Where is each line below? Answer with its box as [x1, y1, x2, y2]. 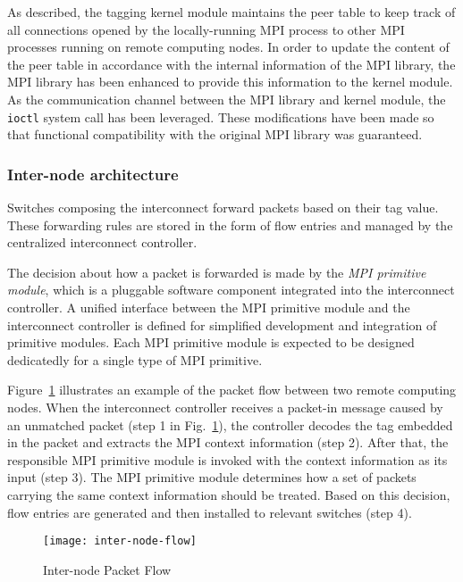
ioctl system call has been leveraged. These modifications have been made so [7, 107, 434, 126]
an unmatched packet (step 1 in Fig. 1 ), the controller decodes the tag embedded [7, 415, 453, 434]
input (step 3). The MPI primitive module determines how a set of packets [7, 468, 417, 486]
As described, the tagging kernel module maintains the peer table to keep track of [7, 3, 456, 21]
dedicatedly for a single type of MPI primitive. [7, 350, 263, 369]
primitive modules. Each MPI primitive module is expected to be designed [7, 333, 415, 352]
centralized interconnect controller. [7, 233, 198, 252]
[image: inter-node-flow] [43, 535, 197, 548]
